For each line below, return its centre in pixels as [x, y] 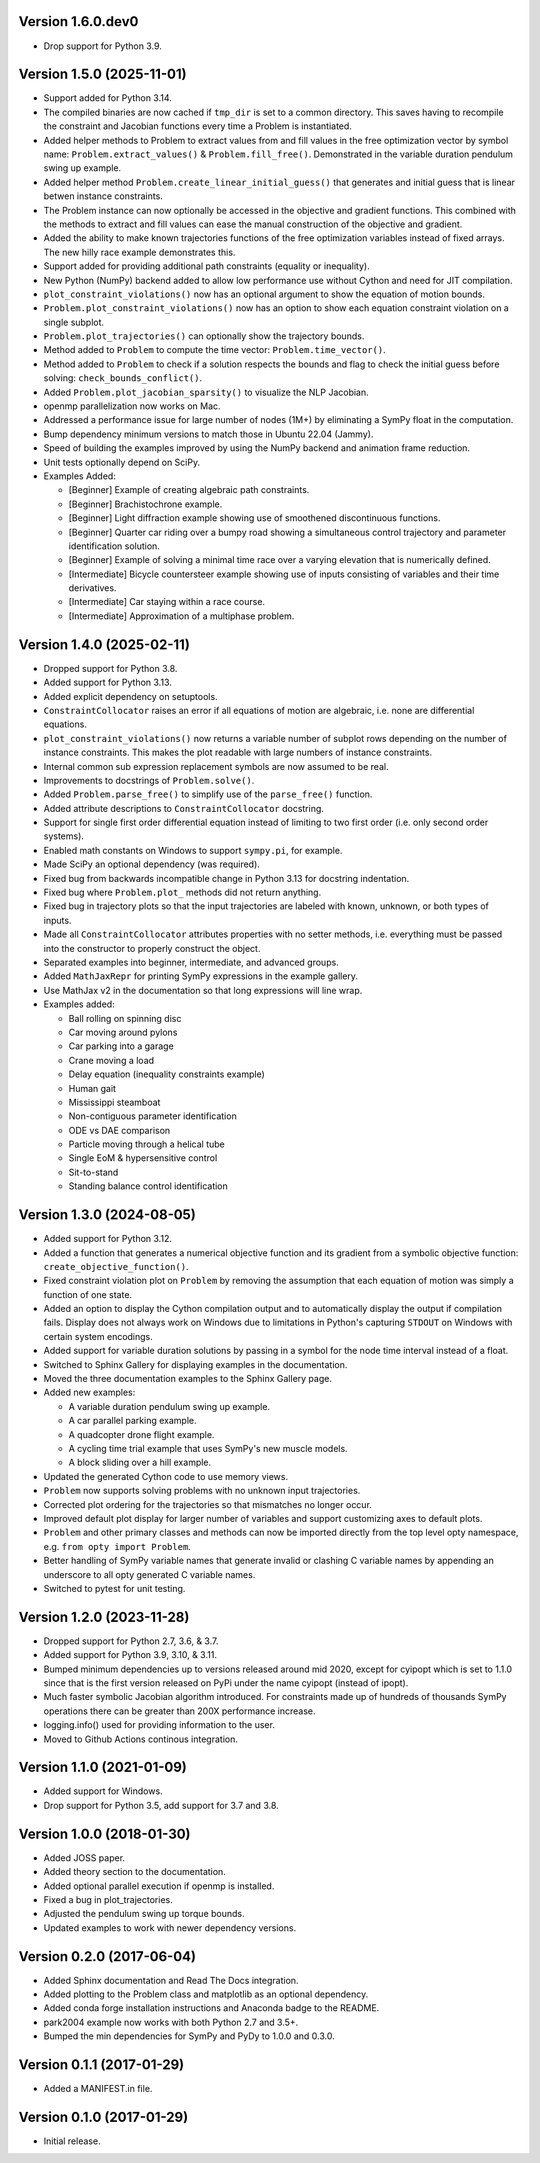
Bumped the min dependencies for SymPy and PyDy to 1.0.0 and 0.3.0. [189, 2036]
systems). [64, 836]
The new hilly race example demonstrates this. [139, 252]
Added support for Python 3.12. [107, 1239]
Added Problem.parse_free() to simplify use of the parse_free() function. [208, 794]
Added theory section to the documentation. [135, 1872]
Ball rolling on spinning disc [125, 1018]
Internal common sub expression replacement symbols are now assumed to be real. [216, 766]
